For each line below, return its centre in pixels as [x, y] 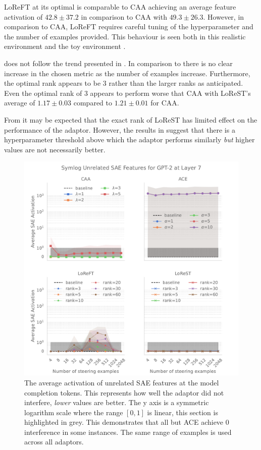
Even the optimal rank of [43, 93]
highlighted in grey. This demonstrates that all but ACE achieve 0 [127, 422]
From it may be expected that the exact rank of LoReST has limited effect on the [131, 119]
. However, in [224, 16]
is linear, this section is [182, 412]
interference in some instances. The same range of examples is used [128, 432]
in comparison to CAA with [124, 16]
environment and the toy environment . [65, 46]
